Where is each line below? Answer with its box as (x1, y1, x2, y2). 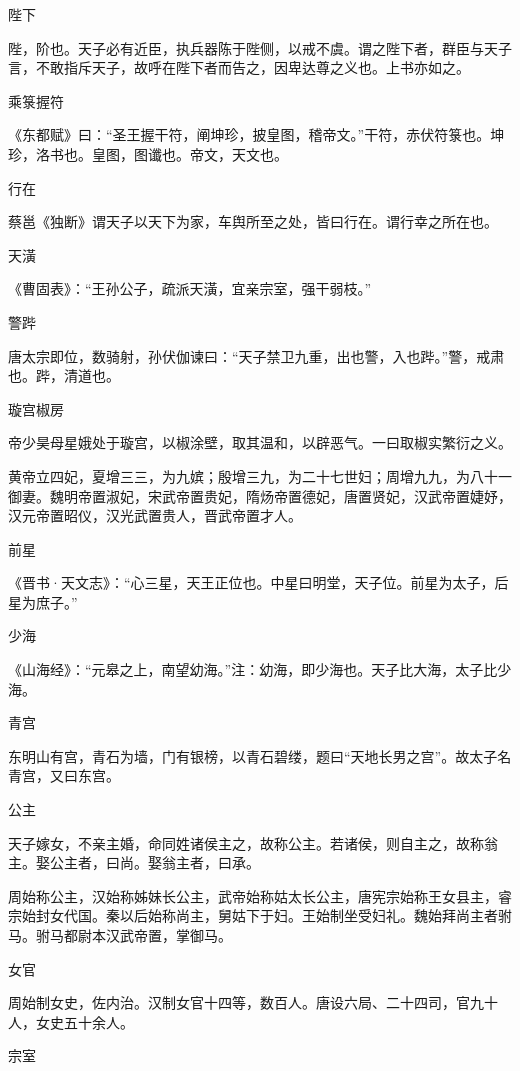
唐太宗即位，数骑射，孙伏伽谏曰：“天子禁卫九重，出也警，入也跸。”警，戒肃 (8, 345, 505, 366)
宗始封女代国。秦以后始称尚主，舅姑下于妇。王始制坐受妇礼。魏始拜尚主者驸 (8, 905, 512, 926)
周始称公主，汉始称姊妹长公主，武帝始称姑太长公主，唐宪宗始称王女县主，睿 (8, 885, 512, 906)
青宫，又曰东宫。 (8, 765, 120, 786)
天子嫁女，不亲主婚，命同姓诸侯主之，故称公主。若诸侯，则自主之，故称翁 (8, 832, 498, 853)
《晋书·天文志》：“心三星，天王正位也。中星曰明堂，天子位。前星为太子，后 (8, 572, 509, 593)
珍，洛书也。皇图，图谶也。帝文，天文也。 (8, 143, 288, 164)
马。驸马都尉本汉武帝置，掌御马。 (8, 925, 232, 945)
